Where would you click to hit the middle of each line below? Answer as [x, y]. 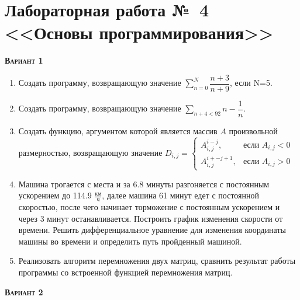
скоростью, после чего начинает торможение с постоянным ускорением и [149, 207]
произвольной [253, 131]
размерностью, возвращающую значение [90, 152]
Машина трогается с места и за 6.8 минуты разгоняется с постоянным [144, 184]
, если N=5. [251, 83]
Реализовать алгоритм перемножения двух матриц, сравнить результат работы [157, 261]
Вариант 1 [24, 60]
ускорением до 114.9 [55, 195]
